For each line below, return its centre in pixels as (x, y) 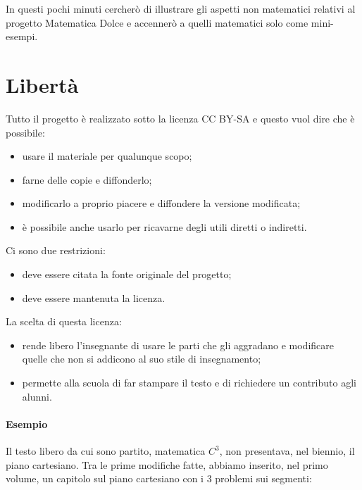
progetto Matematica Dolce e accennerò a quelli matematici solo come (157, 22)
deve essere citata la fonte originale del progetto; (127, 274)
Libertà (42, 84)
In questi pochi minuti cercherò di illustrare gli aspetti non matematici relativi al (181, 8)
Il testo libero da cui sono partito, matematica (106, 451)
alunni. (37, 396)
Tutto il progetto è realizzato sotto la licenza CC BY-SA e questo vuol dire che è (180, 118)
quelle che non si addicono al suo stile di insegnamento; (142, 359)
